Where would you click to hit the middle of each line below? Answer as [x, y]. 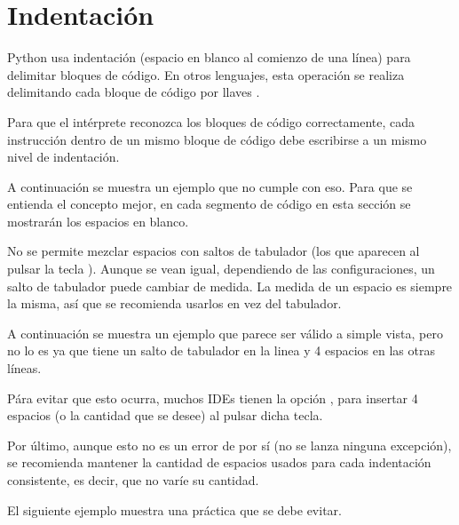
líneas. [24, 368]
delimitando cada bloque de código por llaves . [134, 92]
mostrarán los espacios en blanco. [98, 221]
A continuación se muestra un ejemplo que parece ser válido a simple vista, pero [225, 333]
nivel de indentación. [63, 157]
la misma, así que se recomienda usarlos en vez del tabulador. [174, 303]
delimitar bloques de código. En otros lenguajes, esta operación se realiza [206, 74]
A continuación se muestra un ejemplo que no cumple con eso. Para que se [210, 186]
